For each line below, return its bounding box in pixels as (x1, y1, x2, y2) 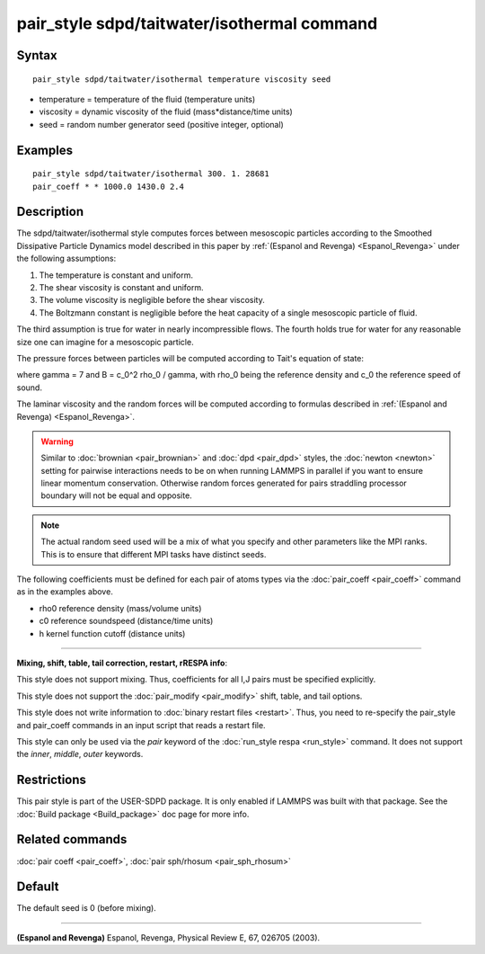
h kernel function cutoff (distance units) (39, 628, 186, 638)
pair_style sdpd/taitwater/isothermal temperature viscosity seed (32, 74, 331, 85)
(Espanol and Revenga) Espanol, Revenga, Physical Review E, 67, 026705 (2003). (16, 932, 321, 943)
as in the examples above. (16, 586, 114, 597)
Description (16, 204, 84, 219)
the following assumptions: (16, 253, 117, 264)
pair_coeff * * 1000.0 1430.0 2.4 (32, 181, 184, 192)
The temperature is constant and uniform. (39, 270, 193, 281)
